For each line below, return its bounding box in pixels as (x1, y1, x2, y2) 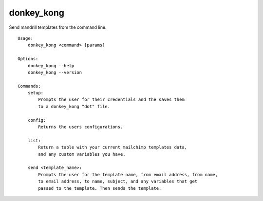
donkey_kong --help (27, 63, 75, 68)
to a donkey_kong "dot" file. (38, 104, 111, 109)
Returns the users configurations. (38, 124, 123, 130)
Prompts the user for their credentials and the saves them (38, 97, 185, 102)
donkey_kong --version (27, 70, 82, 75)
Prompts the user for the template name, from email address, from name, (38, 172, 218, 177)
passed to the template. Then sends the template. (38, 185, 162, 191)
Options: (18, 56, 38, 62)
